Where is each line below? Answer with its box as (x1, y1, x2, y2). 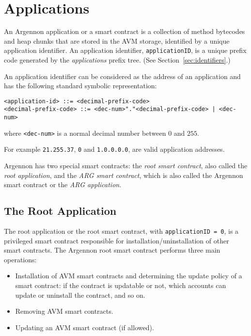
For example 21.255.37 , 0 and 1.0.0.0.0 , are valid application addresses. (4, 144, 225, 154)
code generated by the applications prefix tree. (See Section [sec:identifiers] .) (4, 54, 231, 64)
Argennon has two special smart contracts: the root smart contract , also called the (4, 160, 248, 171)
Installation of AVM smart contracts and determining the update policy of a (15, 271, 242, 281)
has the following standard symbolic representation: (4, 80, 157, 91)
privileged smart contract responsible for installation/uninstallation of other (4, 235, 229, 245)
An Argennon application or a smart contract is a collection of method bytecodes (4, 26, 245, 36)
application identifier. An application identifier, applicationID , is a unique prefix (4, 45, 247, 55)
